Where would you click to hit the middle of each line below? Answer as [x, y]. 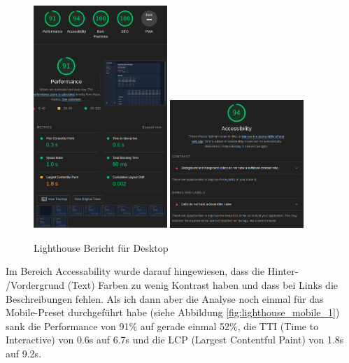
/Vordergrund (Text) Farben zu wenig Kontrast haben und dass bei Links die [172, 285]
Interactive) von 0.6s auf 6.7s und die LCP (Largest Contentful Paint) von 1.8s [175, 340]
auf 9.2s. [24, 353]
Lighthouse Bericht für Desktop [101, 247]
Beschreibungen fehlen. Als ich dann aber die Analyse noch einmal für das [165, 298]
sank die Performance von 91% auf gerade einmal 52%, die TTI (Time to [162, 326]
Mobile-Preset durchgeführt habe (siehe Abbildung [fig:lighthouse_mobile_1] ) [173, 312]
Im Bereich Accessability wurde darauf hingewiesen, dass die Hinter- [152, 271]
